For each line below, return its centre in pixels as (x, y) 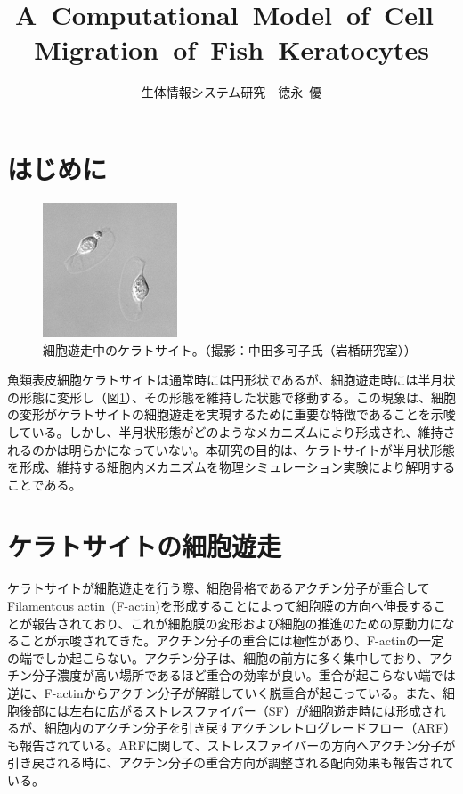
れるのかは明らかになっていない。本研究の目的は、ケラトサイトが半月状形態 (231, 449)
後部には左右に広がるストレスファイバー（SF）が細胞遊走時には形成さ (226, 710)
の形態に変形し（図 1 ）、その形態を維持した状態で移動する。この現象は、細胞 (231, 397)
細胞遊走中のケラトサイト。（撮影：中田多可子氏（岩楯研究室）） (230, 349)
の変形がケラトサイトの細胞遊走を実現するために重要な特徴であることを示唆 (231, 414)
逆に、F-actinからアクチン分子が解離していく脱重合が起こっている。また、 (225, 693)
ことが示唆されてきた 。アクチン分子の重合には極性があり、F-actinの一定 (231, 640)
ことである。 (45, 484)
